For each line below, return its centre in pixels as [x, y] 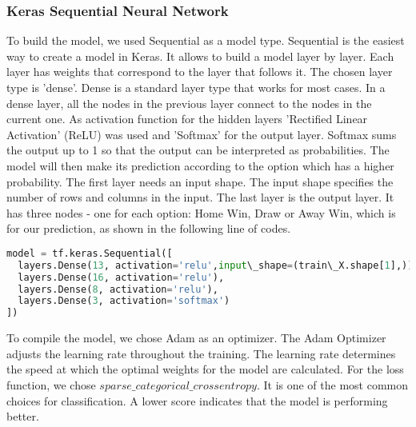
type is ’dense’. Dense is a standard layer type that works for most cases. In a [196, 87]
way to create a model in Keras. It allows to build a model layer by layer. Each [200, 56]
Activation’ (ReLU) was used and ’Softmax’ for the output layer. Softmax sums [202, 134]
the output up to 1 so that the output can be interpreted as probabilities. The [198, 150]
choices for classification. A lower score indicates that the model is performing [197, 400]
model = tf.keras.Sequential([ [90, 253]
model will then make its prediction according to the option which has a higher [200, 165]
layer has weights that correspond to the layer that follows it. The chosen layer [200, 72]
